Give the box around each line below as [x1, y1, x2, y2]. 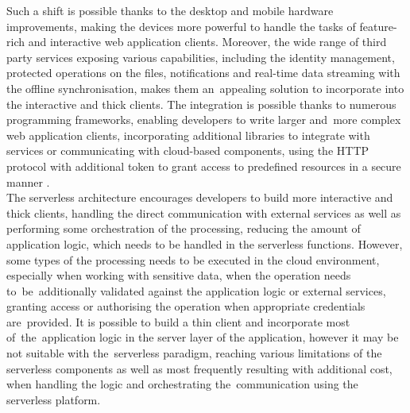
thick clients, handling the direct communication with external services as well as [6, 204, 401, 221]
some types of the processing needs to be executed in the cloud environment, [6, 251, 380, 268]
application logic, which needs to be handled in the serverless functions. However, [6, 235, 403, 252]
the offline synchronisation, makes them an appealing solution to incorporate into [6, 79, 404, 96]
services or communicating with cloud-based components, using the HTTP [6, 142, 369, 159]
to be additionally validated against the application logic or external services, [6, 282, 386, 299]
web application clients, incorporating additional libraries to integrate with [6, 126, 370, 143]
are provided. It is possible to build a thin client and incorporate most [6, 313, 350, 330]
